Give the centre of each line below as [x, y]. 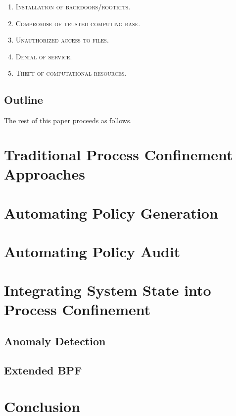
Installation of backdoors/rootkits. [73, 6]
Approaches [45, 174]
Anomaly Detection [55, 341]
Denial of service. [44, 56]
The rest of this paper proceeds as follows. [68, 120]
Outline [24, 100]
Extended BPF [43, 370]
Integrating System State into [108, 290]
